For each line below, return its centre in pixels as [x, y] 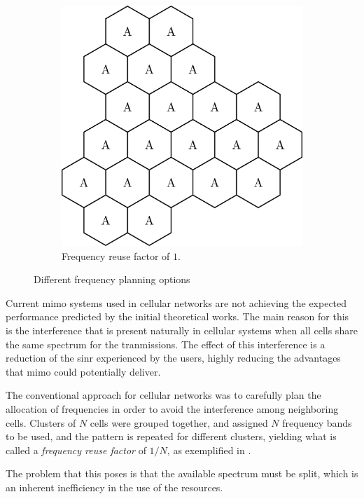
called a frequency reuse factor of [76, 450]
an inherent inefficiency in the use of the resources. [114, 487]
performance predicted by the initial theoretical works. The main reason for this [177, 316]
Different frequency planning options [112, 279]
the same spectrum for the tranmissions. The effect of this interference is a [166, 344]
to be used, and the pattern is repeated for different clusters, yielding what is [171, 436]
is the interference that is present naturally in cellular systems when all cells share [182, 330]
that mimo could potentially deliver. [83, 371]
